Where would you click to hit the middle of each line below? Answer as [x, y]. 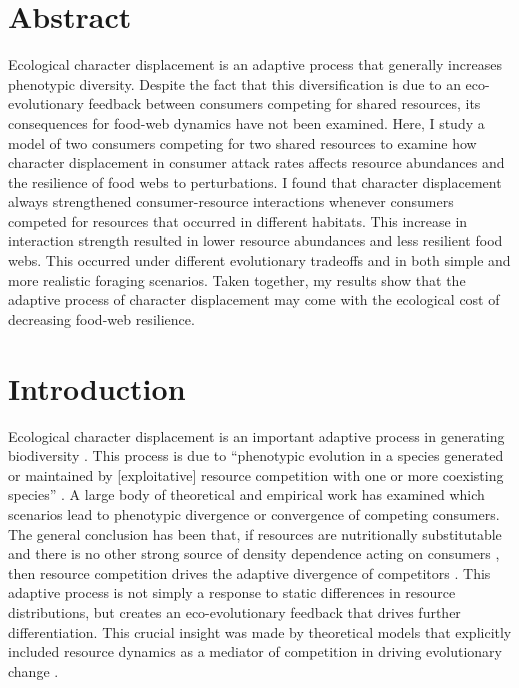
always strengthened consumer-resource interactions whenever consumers [231, 201]
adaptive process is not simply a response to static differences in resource [232, 592]
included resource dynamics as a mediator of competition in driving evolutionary [255, 651]
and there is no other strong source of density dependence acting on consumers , [254, 553]
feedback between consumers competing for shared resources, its [284, 103]
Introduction [97, 387]
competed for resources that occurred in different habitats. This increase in [238, 220]
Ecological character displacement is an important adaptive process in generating [256, 435]
